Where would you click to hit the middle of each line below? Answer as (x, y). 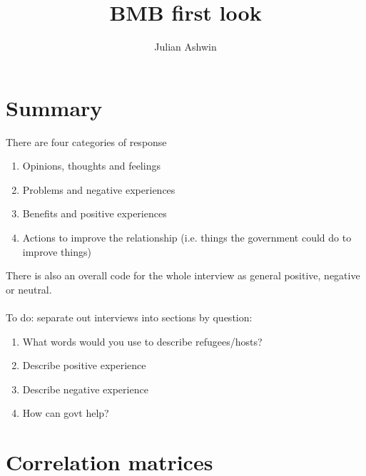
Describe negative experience (85, 389)
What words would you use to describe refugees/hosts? (142, 341)
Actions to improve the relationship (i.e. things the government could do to (187, 238)
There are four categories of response (86, 141)
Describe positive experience (84, 365)
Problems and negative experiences (99, 189)
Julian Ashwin (185, 47)
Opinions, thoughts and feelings (91, 166)
